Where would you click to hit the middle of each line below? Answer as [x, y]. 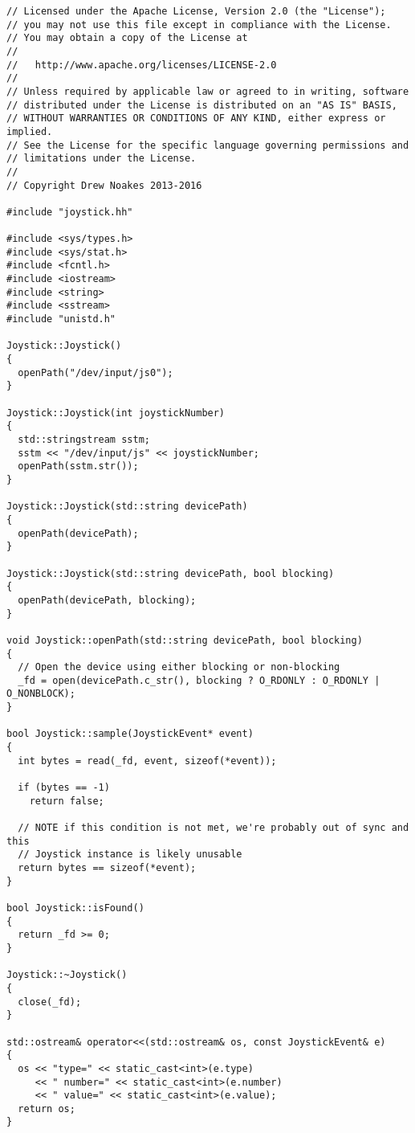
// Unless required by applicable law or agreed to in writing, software [208, 91]
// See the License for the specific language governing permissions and [208, 145]
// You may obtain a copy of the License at [127, 38]
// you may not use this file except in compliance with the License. [199, 25]
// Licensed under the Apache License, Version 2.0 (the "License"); [196, 11]
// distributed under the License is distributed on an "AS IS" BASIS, [202, 105]
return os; [47, 1108]
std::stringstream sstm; [84, 440]
